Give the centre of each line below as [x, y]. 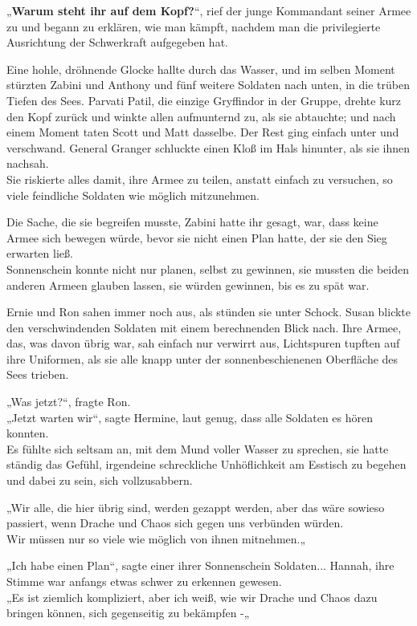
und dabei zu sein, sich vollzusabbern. [100, 480]
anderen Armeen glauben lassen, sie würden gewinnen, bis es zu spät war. [188, 285]
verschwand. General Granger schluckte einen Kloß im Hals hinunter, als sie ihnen [208, 147]
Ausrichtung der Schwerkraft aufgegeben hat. [117, 42]
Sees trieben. [38, 374]
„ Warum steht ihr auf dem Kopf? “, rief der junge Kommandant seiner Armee [209, 10]
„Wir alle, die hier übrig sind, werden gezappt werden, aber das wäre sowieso [196, 507]
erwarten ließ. [40, 253]
